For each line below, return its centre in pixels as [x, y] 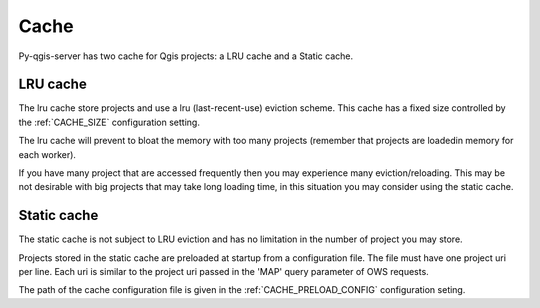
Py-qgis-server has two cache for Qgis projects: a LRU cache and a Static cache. [186, 56]
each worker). [47, 154]
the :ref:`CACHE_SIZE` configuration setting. [109, 122]
